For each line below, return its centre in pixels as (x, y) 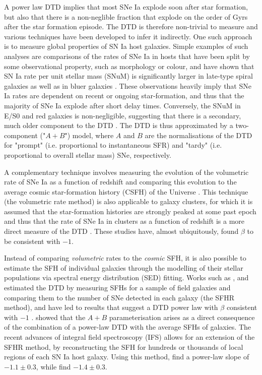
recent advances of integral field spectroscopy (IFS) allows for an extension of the (129, 337)
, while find (53, 366)
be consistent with (32, 241)
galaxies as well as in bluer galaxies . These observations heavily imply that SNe (128, 85)
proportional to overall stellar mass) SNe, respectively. (88, 154)
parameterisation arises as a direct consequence (182, 317)
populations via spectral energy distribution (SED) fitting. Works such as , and (126, 277)
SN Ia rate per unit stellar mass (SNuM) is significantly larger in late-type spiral (128, 76)
